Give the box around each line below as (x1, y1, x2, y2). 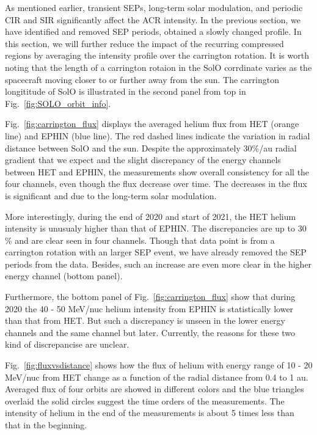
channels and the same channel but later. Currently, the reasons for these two (5, 326, 296, 338)
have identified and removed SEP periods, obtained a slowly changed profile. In (5, 25, 302, 38)
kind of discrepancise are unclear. (5, 338, 129, 351)
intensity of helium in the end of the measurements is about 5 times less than (5, 406, 294, 419)
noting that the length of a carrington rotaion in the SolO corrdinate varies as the (5, 60, 312, 73)
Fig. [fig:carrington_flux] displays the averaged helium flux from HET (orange (5, 117, 299, 130)
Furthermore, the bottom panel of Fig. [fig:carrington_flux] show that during (5, 290, 296, 303)
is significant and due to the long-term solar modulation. (5, 189, 217, 202)
